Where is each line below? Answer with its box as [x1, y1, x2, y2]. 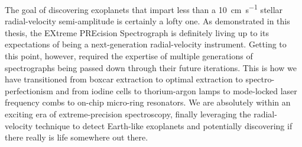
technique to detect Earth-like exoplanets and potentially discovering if [35, 119, 293, 132]
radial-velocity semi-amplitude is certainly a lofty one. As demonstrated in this [5, 15, 290, 27]
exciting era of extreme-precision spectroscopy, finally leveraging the [5, 108, 251, 120]
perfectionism [5, 84, 53, 97]
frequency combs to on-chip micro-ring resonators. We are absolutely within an [5, 96, 291, 108]
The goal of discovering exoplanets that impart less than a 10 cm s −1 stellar [5, 2, 283, 15]
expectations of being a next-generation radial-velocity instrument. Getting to [5, 38, 287, 50]
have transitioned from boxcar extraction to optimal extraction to [5, 73, 243, 85]
